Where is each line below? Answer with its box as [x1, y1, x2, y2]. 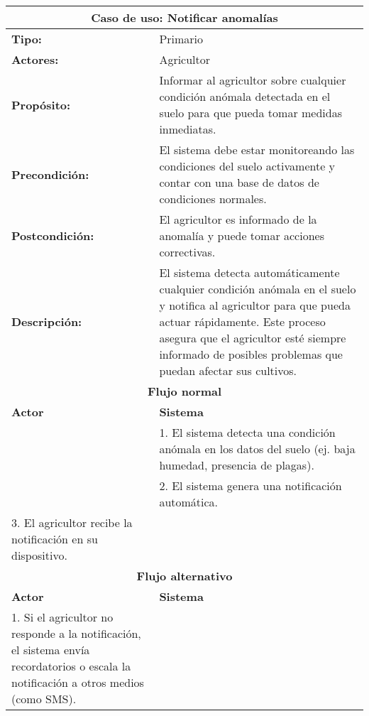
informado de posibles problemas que [159, 346, 343, 362]
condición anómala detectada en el [159, 88, 331, 104]
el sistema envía [11, 641, 90, 658]
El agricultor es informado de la [159, 211, 317, 227]
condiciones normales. [159, 190, 267, 207]
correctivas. [159, 244, 216, 260]
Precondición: [11, 166, 89, 183]
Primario [159, 31, 204, 47]
